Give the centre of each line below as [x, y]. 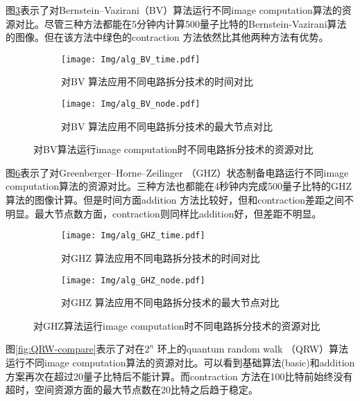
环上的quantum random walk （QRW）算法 [253, 349]
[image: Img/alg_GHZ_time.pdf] [133, 236]
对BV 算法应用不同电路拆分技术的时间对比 [157, 81]
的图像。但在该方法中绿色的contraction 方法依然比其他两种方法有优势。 [167, 37]
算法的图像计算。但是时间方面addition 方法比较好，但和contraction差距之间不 [180, 200]
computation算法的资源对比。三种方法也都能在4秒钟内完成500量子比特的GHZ [179, 186]
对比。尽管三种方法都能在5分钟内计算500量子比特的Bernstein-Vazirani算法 [181, 23]
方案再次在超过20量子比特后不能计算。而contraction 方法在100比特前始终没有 [179, 376]
